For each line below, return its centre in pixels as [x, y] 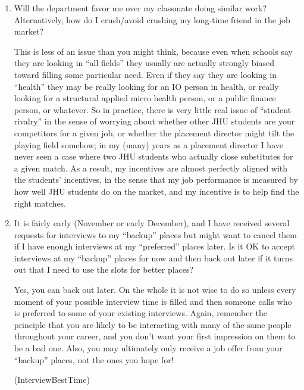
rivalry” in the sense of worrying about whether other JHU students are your [154, 121]
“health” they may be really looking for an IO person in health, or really [146, 86]
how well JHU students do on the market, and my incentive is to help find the [156, 191]
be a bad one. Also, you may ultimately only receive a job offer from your [148, 348]
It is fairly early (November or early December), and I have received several [152, 223]
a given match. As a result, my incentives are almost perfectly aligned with [151, 168]
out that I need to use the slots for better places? [104, 269]
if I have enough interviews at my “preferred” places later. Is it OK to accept [154, 246]
